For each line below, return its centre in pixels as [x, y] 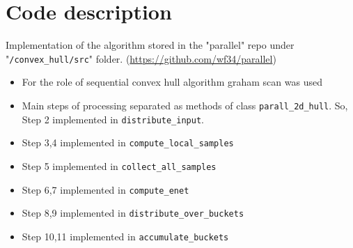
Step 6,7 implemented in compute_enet [105, 189]
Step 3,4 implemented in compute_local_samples [128, 142]
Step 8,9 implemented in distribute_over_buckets [133, 213]
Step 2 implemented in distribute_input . [113, 119]
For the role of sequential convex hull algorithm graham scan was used [172, 82]
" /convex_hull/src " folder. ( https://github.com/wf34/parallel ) [141, 58]
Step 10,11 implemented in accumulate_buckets [125, 236]
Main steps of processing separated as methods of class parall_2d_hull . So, [185, 105]
